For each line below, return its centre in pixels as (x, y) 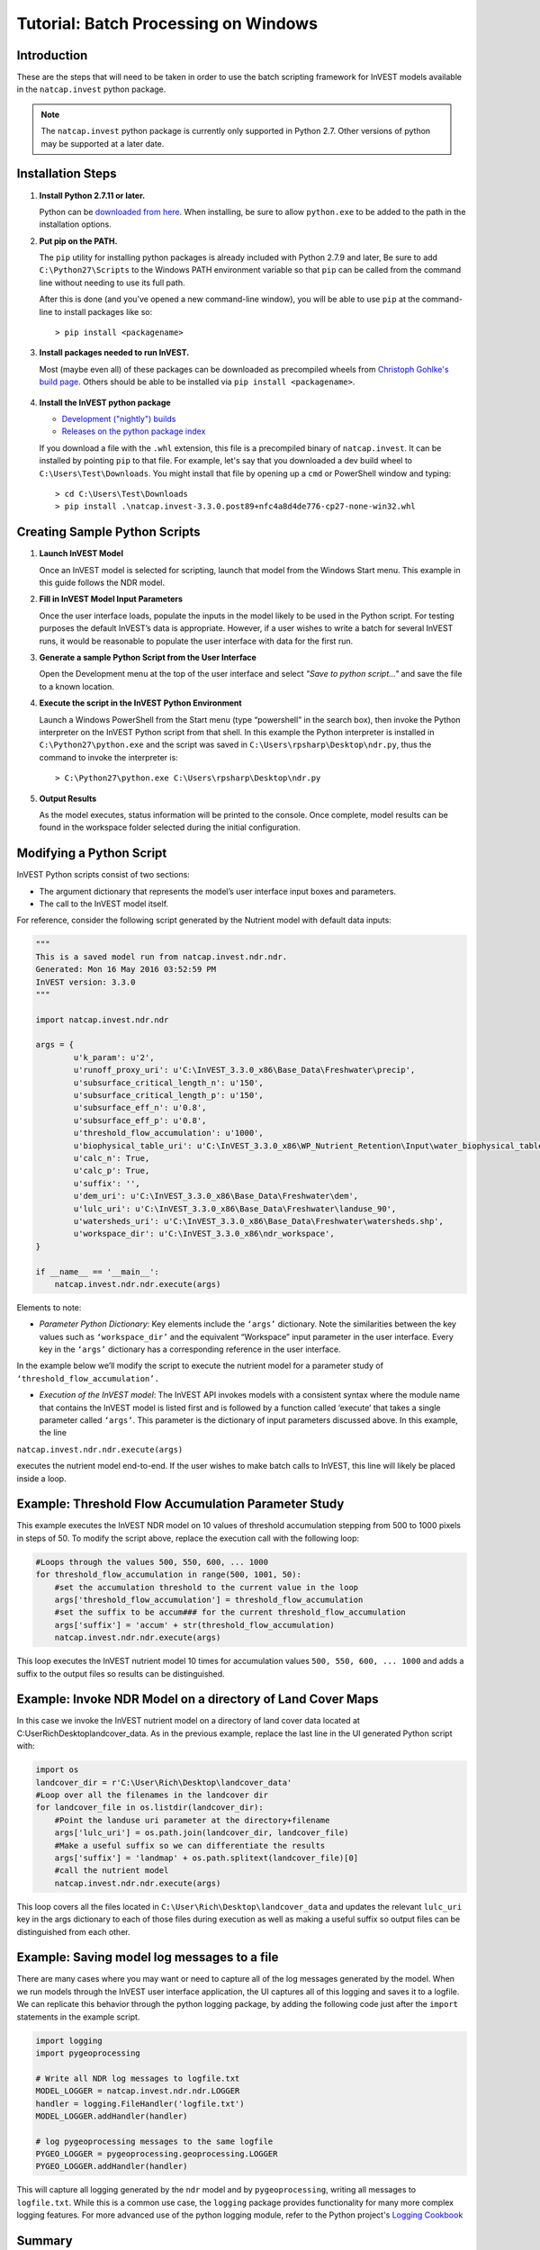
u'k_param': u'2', (114, 1057)
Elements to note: (49, 1307)
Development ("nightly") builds (119, 419)
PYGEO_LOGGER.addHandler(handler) (112, 2166)
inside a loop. (41, 1478)
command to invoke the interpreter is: (109, 757)
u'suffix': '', (107, 1183)
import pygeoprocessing (88, 2053)
